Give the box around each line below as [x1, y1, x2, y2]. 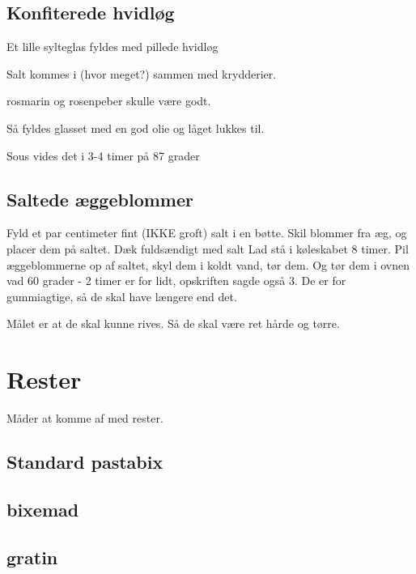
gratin [6, 544, 58, 569]
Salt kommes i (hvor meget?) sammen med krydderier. [6, 65, 277, 82]
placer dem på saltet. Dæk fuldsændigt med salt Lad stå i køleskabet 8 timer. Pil [6, 240, 409, 257]
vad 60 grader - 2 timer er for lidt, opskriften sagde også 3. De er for [6, 272, 346, 289]
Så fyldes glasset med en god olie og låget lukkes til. [6, 119, 265, 136]
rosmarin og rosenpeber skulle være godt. [6, 92, 211, 109]
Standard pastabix [6, 449, 163, 474]
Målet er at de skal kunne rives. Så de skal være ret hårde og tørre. [6, 315, 340, 332]
